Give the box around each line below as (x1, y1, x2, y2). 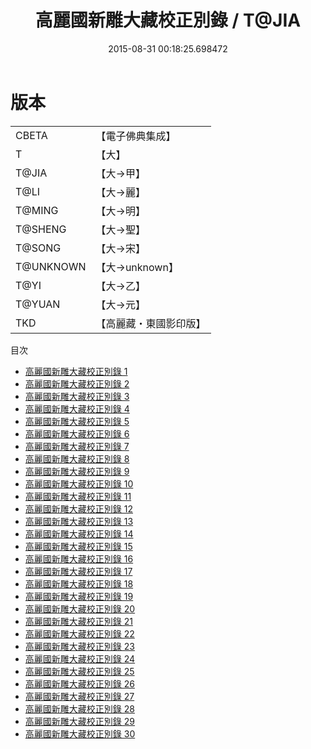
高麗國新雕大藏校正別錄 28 (24, 702, 135, 715)
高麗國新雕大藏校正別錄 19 (24, 590, 134, 602)
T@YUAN (15, 297, 61, 311)
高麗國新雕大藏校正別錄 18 (24, 577, 134, 590)
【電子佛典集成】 (95, 129, 177, 143)
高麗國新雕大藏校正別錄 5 (24, 415, 130, 427)
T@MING (15, 203, 59, 217)
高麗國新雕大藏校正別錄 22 (24, 627, 135, 640)
